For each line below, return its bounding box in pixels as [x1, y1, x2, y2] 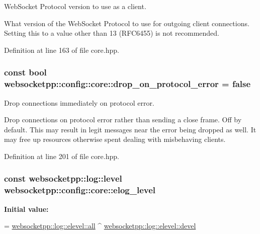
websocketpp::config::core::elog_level [4, 184, 156, 196]
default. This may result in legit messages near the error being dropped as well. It [4, 124, 256, 134]
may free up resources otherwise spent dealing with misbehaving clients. [4, 134, 226, 144]
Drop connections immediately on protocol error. [4, 97, 154, 108]
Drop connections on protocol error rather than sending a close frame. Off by [4, 114, 242, 125]
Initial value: [4, 203, 49, 214]
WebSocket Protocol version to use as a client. [4, 1, 146, 11]
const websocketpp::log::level [4, 172, 122, 185]
